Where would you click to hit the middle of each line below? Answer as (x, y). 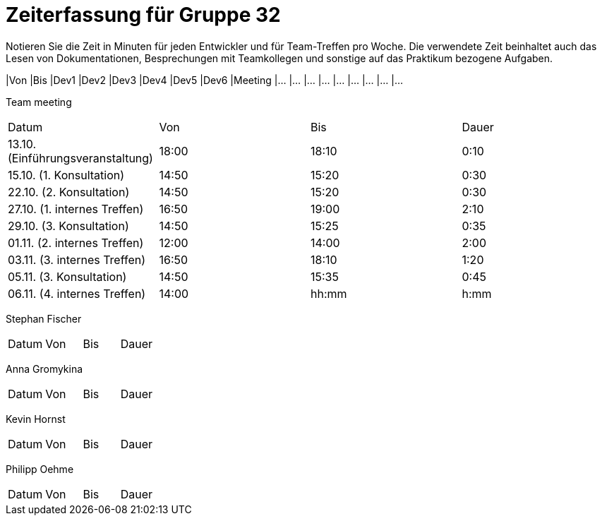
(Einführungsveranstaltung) (80, 158)
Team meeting (39, 102)
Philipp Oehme (40, 469)
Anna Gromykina (44, 369)
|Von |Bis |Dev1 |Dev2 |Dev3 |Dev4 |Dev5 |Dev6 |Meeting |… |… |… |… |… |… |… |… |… (205, 80)
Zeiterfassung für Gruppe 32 (143, 15)
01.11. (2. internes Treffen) (76, 242)
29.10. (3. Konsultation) (68, 226)
